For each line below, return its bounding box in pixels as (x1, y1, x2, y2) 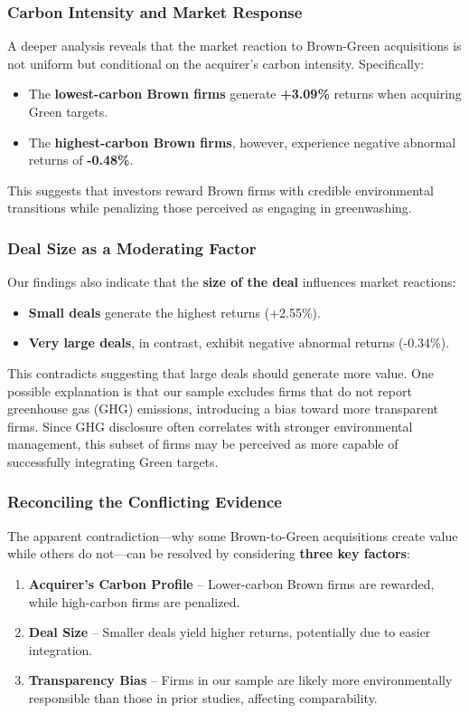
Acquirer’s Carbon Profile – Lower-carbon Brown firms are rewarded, (28, 574, 435, 593)
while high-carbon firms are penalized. (28, 592, 240, 611)
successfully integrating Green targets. (7, 452, 219, 471)
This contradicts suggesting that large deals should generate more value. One (7, 363, 434, 382)
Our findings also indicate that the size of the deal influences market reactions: (7, 272, 456, 291)
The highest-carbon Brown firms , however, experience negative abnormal (28, 132, 456, 151)
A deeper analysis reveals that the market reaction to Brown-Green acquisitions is (7, 36, 462, 55)
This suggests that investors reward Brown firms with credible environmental (7, 180, 434, 199)
